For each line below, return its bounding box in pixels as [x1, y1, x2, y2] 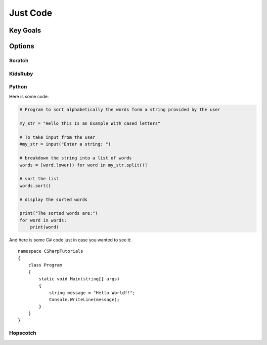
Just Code [9, 7, 52, 18]
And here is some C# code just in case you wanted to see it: [9, 237, 132, 243]
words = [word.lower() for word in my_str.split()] [19, 162, 148, 168]
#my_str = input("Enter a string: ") [19, 141, 111, 147]
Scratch [9, 57, 29, 64]
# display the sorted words [19, 196, 88, 202]
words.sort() [19, 183, 51, 189]
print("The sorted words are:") [19, 210, 98, 216]
